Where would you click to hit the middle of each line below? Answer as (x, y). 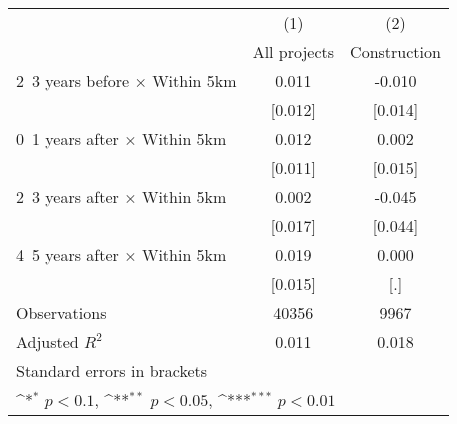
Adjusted (47, 341)
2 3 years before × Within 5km (126, 80)
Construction (395, 51)
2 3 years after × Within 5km (121, 196)
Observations (61, 312)
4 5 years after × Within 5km (121, 254)
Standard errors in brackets (112, 370)
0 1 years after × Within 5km (121, 138)
